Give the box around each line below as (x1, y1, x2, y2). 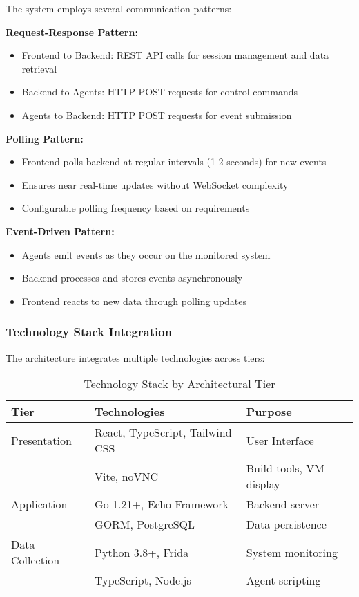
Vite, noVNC (95, 468, 159, 484)
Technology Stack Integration (6, 323, 173, 340)
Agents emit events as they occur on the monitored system (21, 247, 271, 261)
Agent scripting (246, 572, 321, 589)
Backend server (246, 496, 320, 513)
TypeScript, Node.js (95, 572, 191, 589)
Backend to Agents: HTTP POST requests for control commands (21, 84, 298, 99)
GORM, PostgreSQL (95, 516, 195, 533)
